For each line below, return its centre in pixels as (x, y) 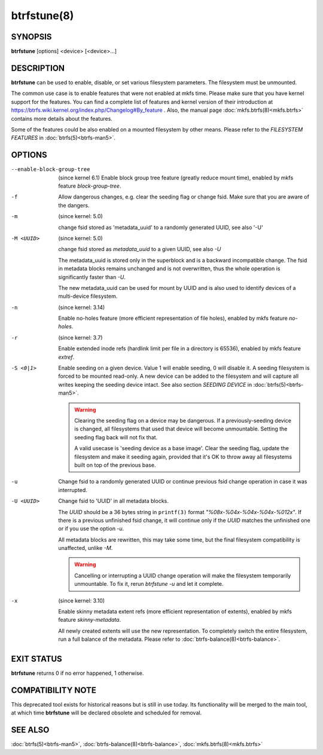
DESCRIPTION (38, 68)
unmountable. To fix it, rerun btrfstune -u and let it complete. (149, 584)
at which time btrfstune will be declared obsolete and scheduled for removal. (106, 713)
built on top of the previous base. (115, 465)
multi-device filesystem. (88, 297)
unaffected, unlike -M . (86, 548)
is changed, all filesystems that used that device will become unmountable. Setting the (181, 429)
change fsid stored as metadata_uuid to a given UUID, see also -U (140, 249)
